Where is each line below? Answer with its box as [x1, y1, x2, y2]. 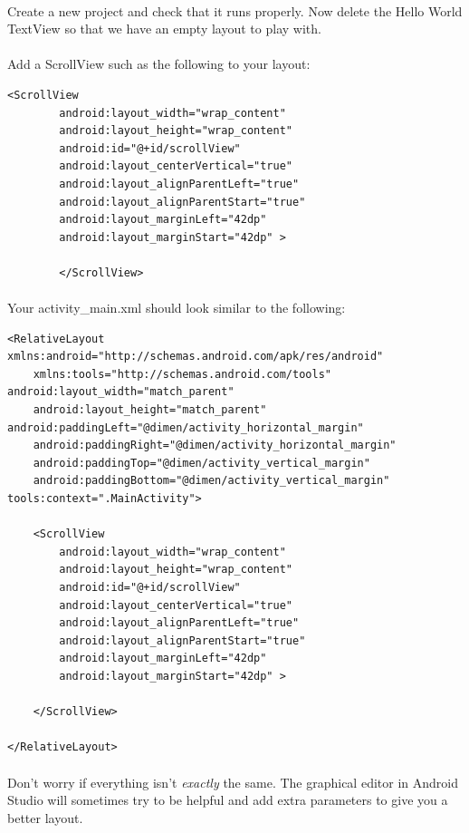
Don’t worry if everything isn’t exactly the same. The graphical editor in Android [7, 772, 458, 791]
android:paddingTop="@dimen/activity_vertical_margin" [33, 456, 370, 470]
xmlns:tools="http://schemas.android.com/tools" [33, 367, 331, 381]
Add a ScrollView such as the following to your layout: [7, 54, 311, 73]
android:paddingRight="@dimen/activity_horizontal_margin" [33, 439, 397, 452]
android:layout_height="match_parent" [33, 403, 267, 417]
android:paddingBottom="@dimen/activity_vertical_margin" [33, 474, 390, 488]
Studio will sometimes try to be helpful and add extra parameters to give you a [7, 790, 448, 809]
